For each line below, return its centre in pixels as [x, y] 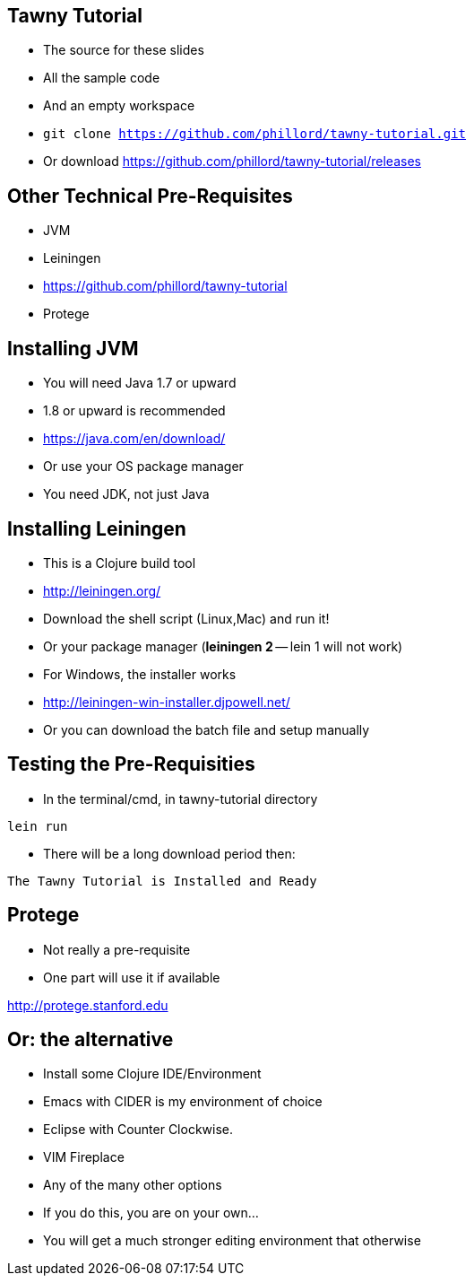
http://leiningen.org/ [102, 590]
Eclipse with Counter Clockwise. [138, 1130]
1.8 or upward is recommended [134, 411]
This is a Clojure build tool [120, 563]
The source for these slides [124, 50]
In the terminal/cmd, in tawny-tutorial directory [181, 799]
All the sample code [102, 78]
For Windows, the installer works [140, 674]
